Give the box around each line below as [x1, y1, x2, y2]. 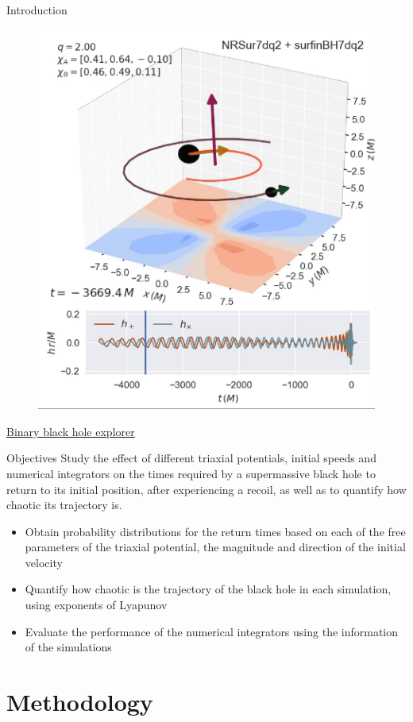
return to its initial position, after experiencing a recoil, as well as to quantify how [6, 481, 407, 497]
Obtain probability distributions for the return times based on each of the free [25, 523, 406, 539]
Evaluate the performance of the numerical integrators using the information [25, 623, 399, 639]
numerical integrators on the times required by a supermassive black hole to [6, 465, 376, 481]
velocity [25, 554, 63, 570]
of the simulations [25, 639, 112, 655]
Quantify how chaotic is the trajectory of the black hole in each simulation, [25, 581, 392, 597]
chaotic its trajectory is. [6, 496, 122, 513]
